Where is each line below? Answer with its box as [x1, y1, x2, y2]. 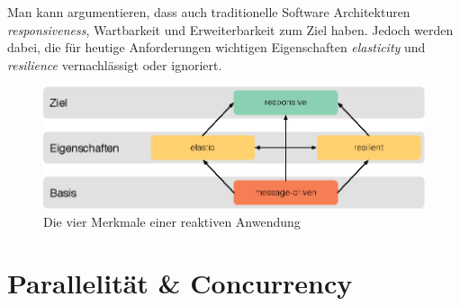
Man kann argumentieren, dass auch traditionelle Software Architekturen [7, 3, 410, 21]
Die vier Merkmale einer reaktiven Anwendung [43, 211, 301, 230]
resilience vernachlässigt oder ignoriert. [7, 55, 222, 74]
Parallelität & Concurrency [7, 265, 353, 301]
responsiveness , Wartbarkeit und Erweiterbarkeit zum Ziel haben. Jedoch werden [7, 20, 454, 39]
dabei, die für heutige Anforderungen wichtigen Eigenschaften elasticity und [7, 38, 426, 57]
